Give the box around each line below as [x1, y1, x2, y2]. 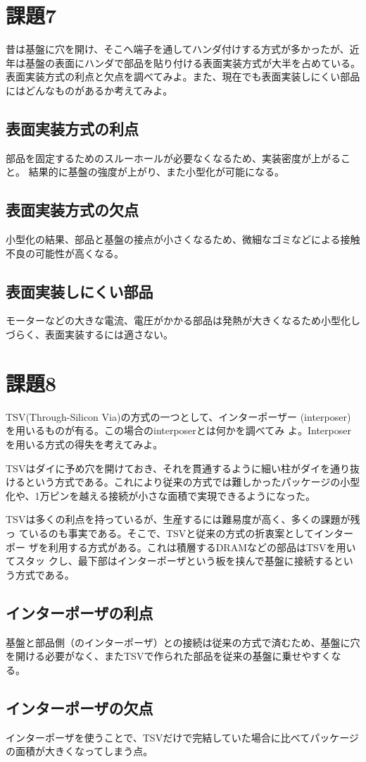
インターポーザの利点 [6, 601, 153, 623]
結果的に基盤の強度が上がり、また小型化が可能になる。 [28, 164, 285, 179]
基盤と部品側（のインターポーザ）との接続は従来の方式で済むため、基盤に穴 [6, 634, 360, 649]
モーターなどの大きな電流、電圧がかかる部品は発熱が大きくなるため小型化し [6, 313, 360, 328]
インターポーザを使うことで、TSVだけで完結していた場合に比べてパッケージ [6, 730, 359, 744]
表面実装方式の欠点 [6, 199, 139, 221]
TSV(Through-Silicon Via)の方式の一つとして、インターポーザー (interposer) [6, 409, 351, 424]
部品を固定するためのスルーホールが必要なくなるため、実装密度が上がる [6, 150, 341, 165]
